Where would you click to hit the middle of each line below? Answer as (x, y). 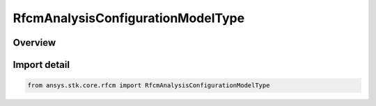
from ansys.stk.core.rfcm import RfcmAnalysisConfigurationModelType (149, 86)
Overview (34, 43)
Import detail (41, 65)
